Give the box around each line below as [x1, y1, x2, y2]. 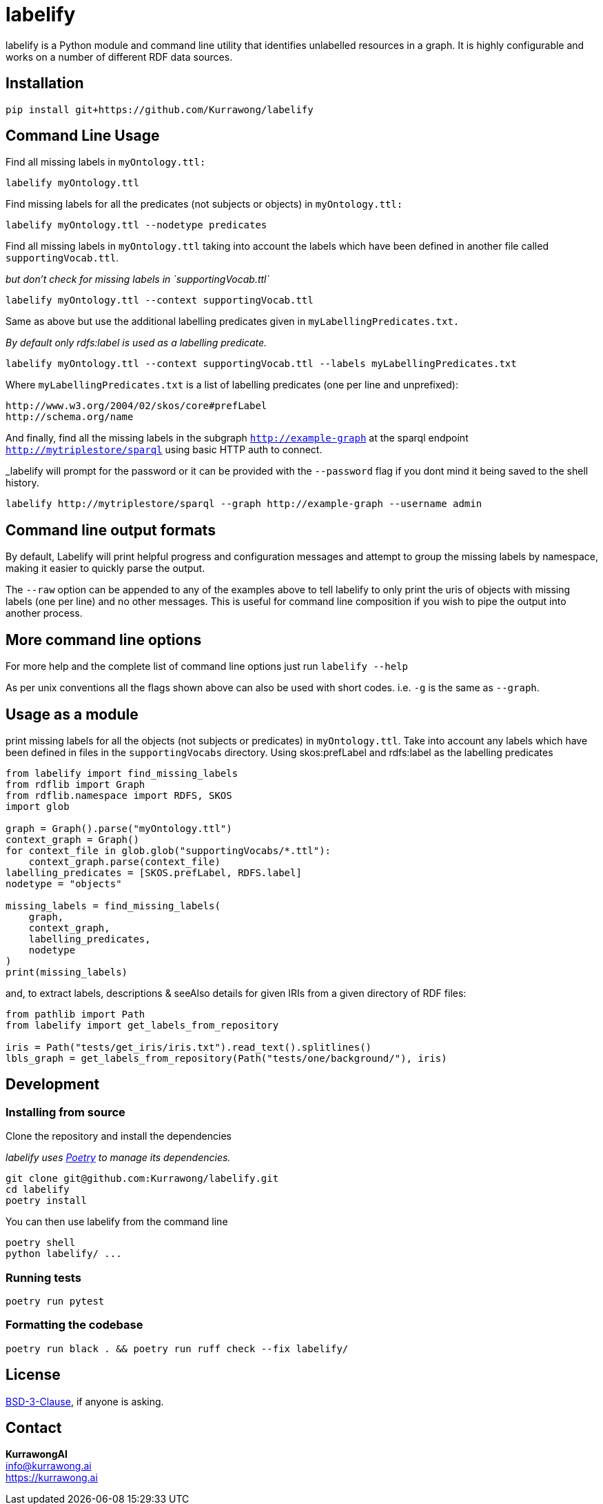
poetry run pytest [6, 1295, 105, 1307]
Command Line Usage [6, 127, 160, 145]
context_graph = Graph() [6, 833, 139, 845]
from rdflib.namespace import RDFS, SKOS [6, 789, 232, 801]
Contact [6, 1418, 62, 1436]
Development [6, 1076, 100, 1094]
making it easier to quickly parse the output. [6, 562, 205, 575]
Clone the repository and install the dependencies [6, 1130, 232, 1142]
